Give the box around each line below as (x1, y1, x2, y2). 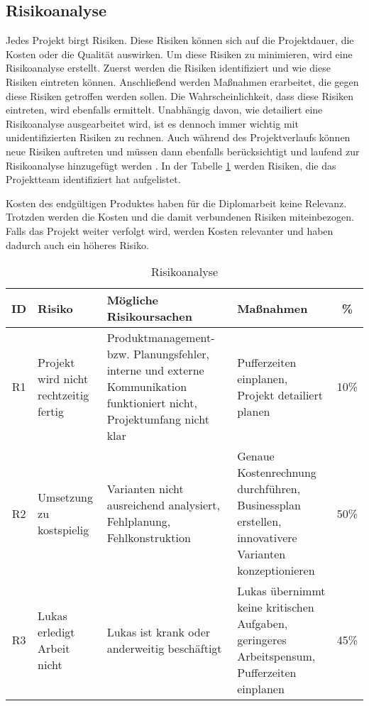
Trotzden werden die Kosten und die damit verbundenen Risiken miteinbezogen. (6, 209, 354, 224)
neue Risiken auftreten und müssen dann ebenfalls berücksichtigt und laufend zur (6, 143, 360, 158)
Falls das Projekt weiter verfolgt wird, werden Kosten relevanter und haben (6, 223, 334, 238)
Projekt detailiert (237, 386, 323, 403)
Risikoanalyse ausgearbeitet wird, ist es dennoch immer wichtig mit (6, 116, 299, 131)
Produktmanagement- (106, 329, 215, 346)
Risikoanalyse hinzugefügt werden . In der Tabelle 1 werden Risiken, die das (6, 158, 336, 172)
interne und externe (106, 362, 204, 379)
